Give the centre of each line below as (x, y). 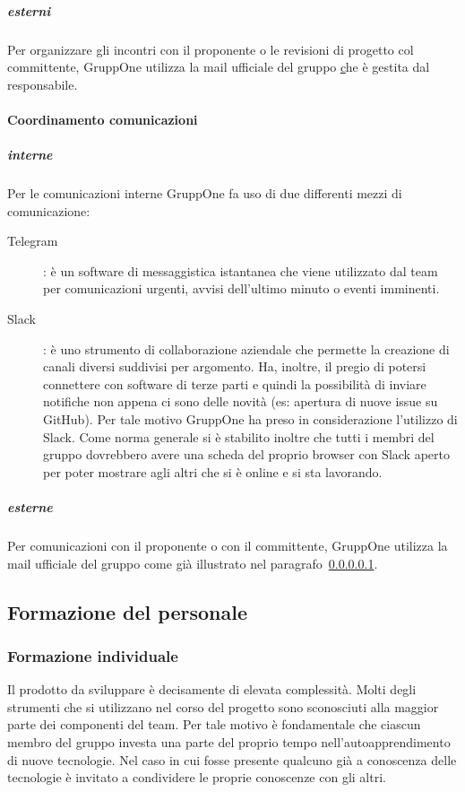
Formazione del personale (127, 611)
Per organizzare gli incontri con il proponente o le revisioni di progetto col (211, 49)
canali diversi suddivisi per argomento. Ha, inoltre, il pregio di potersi (235, 366)
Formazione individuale (93, 655)
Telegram (33, 241)
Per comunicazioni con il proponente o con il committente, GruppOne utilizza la (228, 545)
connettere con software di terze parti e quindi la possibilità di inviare (235, 383)
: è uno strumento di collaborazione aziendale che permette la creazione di (246, 348)
